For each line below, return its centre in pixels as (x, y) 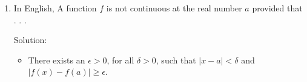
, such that (176, 60)
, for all (120, 60)
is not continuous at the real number (174, 8)
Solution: (30, 40)
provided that (277, 8)
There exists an (57, 60)
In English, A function (55, 8)
